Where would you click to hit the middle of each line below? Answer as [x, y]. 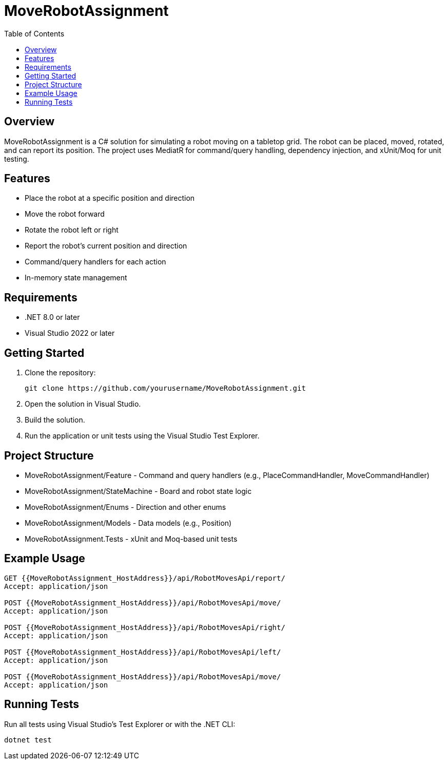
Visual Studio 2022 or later [70, 333]
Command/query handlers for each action [95, 262]
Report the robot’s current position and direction [106, 246]
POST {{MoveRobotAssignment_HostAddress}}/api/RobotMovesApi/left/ [143, 652]
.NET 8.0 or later [52, 317]
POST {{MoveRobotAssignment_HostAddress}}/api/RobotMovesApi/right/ [145, 627]
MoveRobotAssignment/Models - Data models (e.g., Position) [128, 523]
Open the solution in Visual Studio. [83, 404]
